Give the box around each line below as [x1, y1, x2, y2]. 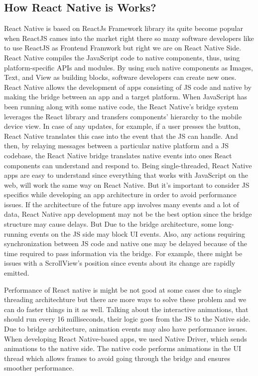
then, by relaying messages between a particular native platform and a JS [4, 140, 229, 151]
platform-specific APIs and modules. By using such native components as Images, [4, 62, 253, 72]
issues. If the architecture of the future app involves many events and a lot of [4, 199, 239, 209]
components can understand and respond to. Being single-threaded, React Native [4, 160, 252, 170]
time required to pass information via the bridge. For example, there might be [4, 248, 243, 258]
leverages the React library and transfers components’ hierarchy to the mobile [4, 111, 242, 121]
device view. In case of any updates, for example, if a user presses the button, [4, 121, 241, 131]
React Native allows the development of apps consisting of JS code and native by [4, 81, 252, 92]
